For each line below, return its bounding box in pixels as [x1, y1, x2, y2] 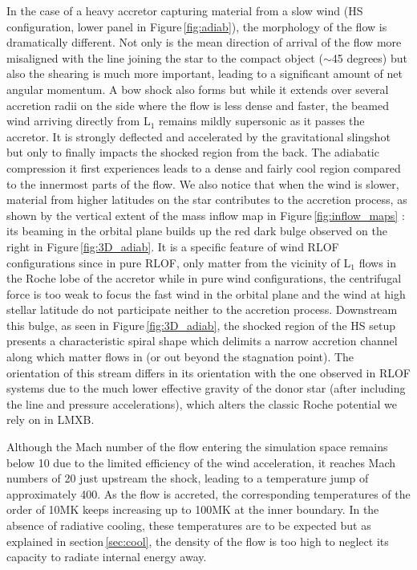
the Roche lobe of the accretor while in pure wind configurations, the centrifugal [6, 270, 402, 287]
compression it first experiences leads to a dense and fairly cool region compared [6, 159, 401, 176]
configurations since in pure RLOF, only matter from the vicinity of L [6, 254, 351, 271]
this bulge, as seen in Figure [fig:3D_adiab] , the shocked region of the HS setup [6, 316, 396, 333]
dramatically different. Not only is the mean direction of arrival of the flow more [6, 34, 402, 51]
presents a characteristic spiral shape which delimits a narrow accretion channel [6, 332, 398, 349]
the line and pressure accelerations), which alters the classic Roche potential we [6, 395, 397, 412]
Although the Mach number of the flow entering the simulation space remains [6, 438, 388, 455]
